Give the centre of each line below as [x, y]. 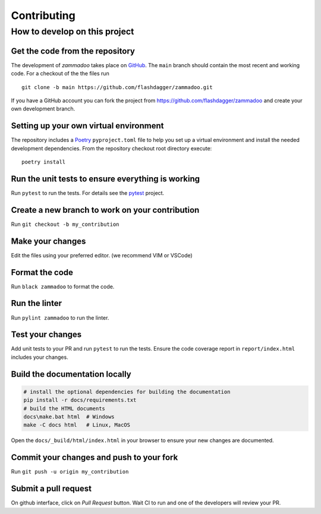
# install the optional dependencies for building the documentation [127, 392]
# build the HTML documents [64, 408]
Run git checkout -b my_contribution [65, 224]
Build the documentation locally [71, 374]
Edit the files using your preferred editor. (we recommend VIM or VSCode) [102, 255]
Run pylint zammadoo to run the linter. [60, 317]
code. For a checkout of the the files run [60, 74]
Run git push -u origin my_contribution [70, 472]
